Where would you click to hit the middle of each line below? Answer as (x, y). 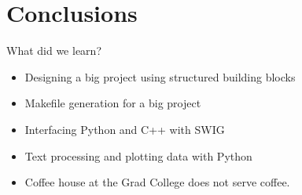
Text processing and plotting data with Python (138, 155)
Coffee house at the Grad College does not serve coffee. (157, 182)
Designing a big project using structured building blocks (160, 76)
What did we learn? (54, 51)
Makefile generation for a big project (113, 103)
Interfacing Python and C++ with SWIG (125, 129)
